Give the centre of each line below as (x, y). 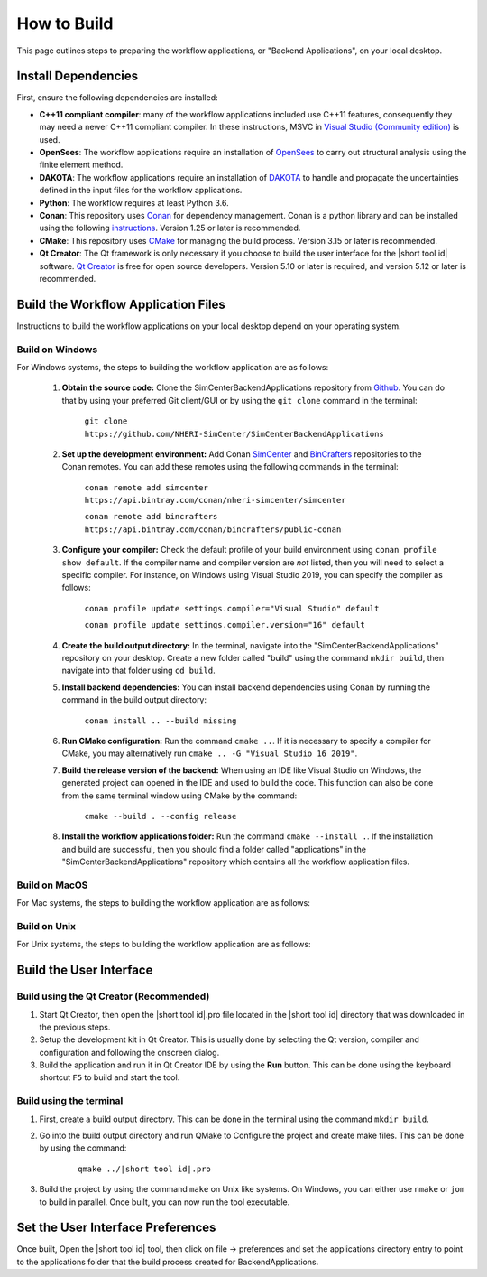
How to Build (65, 23)
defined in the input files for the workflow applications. (141, 191)
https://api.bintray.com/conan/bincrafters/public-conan (213, 529)
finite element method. (81, 165)
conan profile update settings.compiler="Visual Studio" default (232, 608)
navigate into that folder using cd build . (138, 671)
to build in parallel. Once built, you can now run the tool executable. (165, 1202)
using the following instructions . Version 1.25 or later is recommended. (170, 228)
